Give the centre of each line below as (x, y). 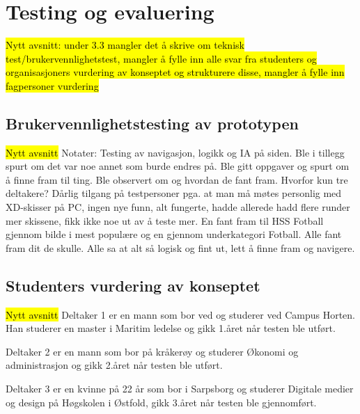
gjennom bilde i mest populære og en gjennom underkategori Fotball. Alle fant (174, 234)
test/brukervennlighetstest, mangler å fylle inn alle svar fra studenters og (161, 58)
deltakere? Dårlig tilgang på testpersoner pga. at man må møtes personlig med (174, 193)
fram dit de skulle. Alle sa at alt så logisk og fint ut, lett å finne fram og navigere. (180, 247)
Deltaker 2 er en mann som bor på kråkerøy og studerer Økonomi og (152, 351)
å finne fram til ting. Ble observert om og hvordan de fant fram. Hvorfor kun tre (177, 179)
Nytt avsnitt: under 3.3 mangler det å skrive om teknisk (125, 45)
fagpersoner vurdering (52, 85)
